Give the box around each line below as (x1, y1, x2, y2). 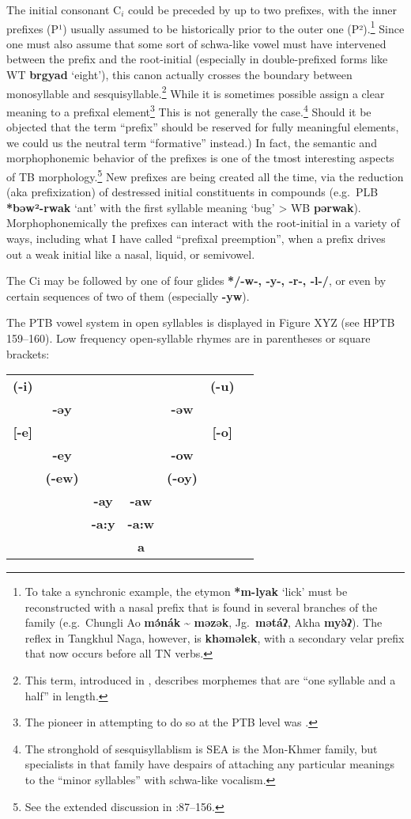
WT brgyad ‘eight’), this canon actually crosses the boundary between (6, 66, 353, 83)
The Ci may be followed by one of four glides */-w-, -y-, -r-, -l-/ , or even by (6, 272, 386, 289)
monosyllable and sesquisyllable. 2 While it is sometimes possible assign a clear (6, 82, 385, 101)
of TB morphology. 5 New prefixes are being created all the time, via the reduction (6, 165, 404, 184)
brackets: (6, 345, 50, 362)
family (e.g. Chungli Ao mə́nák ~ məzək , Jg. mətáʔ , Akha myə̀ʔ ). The (25, 614, 383, 631)
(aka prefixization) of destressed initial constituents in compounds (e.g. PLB (6, 184, 379, 200)
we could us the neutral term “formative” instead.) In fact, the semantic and (6, 134, 377, 150)
